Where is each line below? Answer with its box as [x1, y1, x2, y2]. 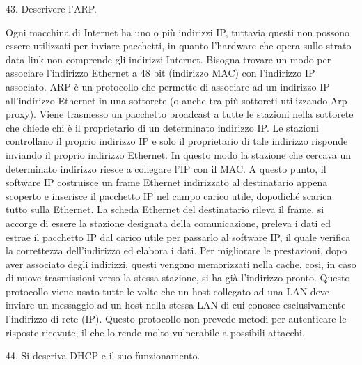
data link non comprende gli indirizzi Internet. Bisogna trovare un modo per [6, 52, 331, 66]
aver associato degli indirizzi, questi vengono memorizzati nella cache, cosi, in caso [6, 256, 356, 271]
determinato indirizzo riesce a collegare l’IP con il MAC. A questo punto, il [6, 161, 326, 176]
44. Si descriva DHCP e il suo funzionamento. [6, 348, 200, 363]
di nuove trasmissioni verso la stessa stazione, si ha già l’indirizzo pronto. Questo [6, 270, 350, 285]
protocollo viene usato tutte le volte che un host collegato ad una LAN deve [6, 284, 330, 298]
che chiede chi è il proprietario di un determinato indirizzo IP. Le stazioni [6, 120, 319, 134]
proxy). [6, 107, 37, 121]
